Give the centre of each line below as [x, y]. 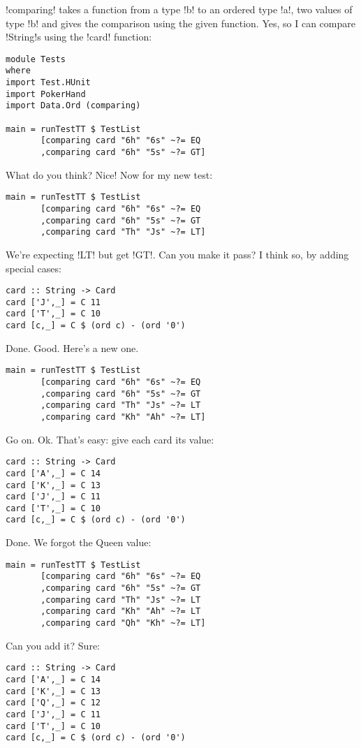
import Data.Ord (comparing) [73, 106]
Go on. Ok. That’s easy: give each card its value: [110, 439]
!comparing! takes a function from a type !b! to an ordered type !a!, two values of [179, 9]
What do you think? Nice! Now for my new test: [109, 174]
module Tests [36, 59]
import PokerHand [46, 94]
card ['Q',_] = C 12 [53, 703]
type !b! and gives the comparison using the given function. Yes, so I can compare [180, 23]
